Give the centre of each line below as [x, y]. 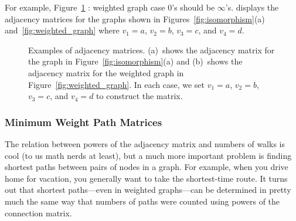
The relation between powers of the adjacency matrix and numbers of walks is [145, 143]
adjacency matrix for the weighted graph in [106, 72]
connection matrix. [38, 212]
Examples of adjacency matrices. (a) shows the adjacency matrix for [152, 50]
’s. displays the [252, 7]
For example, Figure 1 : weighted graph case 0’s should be [110, 7]
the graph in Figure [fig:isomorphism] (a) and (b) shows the [135, 61]
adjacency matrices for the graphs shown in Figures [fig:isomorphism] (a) [135, 18]
